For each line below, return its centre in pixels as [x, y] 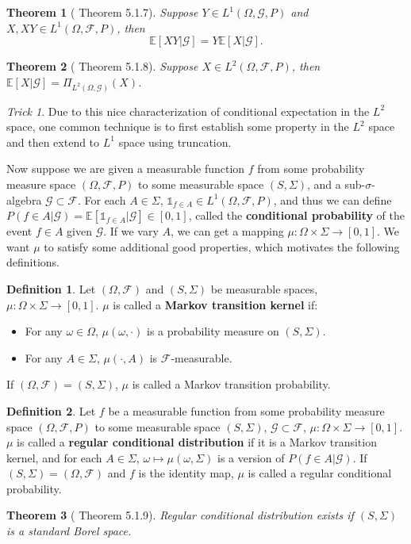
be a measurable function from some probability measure [246, 410]
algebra [24, 199]
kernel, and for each [54, 457]
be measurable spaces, [264, 288]
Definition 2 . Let [51, 410]
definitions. [33, 262]
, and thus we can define [332, 199]
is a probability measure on [213, 331]
